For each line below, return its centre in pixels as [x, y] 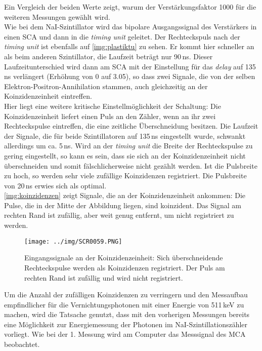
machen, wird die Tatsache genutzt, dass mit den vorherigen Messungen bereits [127, 314]
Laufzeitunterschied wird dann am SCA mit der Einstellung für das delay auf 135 [130, 66]
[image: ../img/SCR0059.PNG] [73, 241]
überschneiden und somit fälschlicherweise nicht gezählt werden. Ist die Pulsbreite [131, 165]
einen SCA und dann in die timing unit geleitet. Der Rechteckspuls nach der [122, 36]
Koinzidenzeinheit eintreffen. [48, 96]
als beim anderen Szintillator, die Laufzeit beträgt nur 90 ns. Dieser [108, 56]
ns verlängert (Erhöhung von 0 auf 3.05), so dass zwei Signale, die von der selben [130, 76]
